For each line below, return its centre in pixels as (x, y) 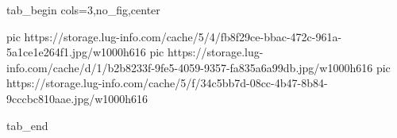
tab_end (27, 125)
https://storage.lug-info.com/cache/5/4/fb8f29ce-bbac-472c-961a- (183, 36)
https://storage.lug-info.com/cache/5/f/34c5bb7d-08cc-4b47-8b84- (167, 83)
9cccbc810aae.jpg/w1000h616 (77, 98)
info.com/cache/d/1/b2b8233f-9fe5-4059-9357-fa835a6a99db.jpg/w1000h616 (190, 67)
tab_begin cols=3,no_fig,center (83, 10)
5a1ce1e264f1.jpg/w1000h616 (76, 52)
